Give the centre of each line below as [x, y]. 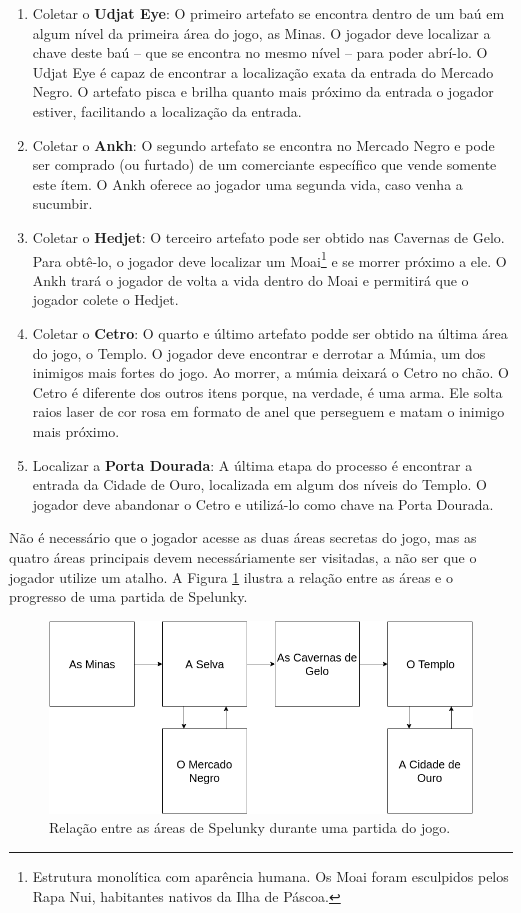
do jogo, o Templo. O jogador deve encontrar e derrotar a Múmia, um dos [259, 352]
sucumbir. [62, 203]
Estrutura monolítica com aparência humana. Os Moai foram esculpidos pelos [270, 876]
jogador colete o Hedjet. [105, 299]
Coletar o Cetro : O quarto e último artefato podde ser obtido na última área [270, 332]
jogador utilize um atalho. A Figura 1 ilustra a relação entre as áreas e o [231, 576]
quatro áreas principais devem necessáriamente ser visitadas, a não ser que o [243, 556]
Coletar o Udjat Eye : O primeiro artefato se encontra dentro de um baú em [268, 13]
